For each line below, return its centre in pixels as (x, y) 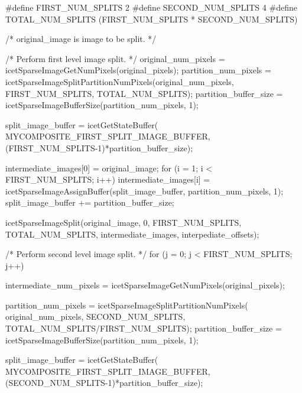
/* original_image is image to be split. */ (81, 39)
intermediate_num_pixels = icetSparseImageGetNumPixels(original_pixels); (145, 285)
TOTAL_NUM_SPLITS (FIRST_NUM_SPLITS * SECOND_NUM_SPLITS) (152, 19)
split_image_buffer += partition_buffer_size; (90, 202)
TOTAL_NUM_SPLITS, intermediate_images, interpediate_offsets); (132, 234)
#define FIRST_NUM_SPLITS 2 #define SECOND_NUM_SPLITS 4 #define (151, 7)
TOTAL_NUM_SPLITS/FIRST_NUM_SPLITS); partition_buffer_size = (144, 328)
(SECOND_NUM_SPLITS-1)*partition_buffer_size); (104, 383)
